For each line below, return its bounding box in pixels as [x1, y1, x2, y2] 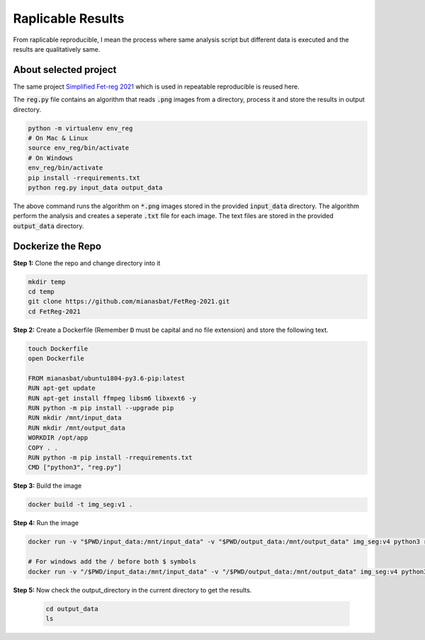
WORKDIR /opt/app [28, 434, 89, 442]
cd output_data [45, 605, 98, 612]
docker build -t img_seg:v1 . [28, 501, 133, 509]
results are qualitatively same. [13, 45, 101, 53]
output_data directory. [13, 222, 84, 230]
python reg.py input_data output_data [28, 183, 163, 191]
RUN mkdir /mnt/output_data [28, 423, 125, 432]
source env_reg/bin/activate [28, 144, 130, 152]
